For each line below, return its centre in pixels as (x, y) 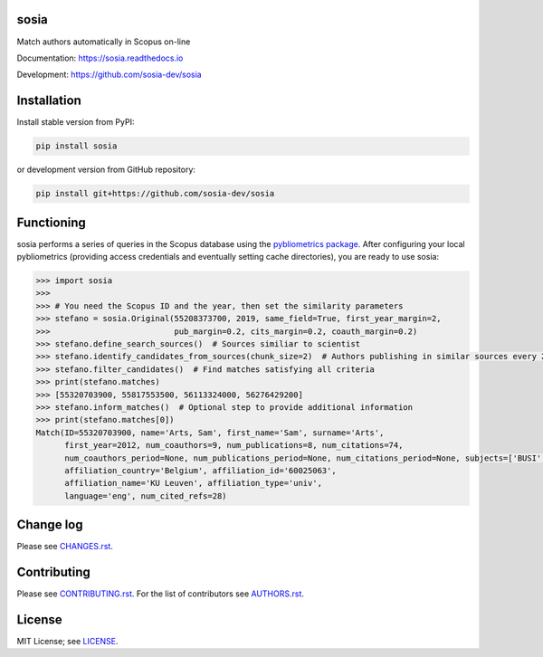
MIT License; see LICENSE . (67, 641)
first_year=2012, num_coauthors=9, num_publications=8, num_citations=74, (234, 445)
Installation (49, 101)
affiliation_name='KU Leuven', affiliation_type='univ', (194, 483)
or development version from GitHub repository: (106, 170)
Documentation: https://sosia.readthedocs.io (100, 58)
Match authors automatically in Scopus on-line (104, 42)
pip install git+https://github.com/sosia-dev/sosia (155, 194)
